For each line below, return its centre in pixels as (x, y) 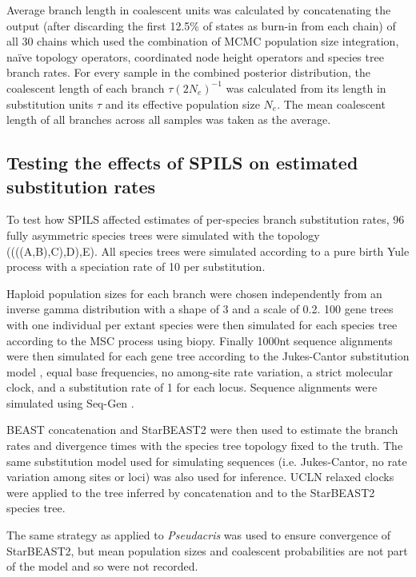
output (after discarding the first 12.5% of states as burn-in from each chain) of (201, 25)
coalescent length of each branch (86, 88)
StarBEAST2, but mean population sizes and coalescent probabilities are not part (207, 550)
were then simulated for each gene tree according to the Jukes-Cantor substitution (208, 356)
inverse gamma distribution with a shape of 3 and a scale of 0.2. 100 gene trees (200, 309)
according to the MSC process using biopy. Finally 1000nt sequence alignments (200, 340)
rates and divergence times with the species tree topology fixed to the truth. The (205, 446)
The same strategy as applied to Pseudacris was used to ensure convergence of (199, 535)
